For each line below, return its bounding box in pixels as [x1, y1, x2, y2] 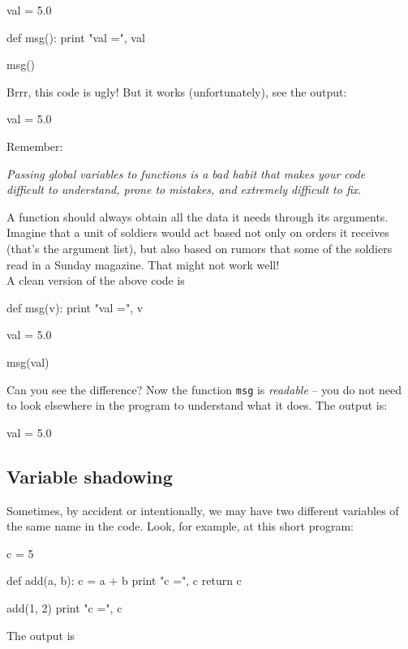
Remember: [6, 137, 63, 154]
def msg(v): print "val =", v [6, 299, 144, 316]
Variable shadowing [6, 463, 173, 488]
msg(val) [6, 353, 49, 370]
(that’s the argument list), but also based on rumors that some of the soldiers [6, 239, 393, 256]
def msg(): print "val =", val [6, 28, 145, 45]
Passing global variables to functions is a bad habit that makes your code [6, 165, 366, 182]
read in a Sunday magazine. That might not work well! [6, 256, 280, 273]
